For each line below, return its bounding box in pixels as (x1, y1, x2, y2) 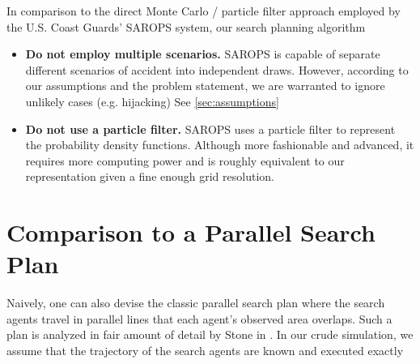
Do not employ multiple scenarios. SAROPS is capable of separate (25, 45, 380, 62)
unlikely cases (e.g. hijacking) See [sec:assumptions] (25, 92, 279, 109)
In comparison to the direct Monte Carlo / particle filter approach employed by (6, 2, 401, 19)
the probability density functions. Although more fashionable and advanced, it (25, 136, 414, 153)
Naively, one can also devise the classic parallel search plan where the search (6, 294, 385, 311)
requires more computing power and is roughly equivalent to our (25, 152, 345, 169)
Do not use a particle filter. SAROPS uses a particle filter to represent (25, 120, 396, 137)
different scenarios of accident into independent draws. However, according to (25, 61, 409, 78)
